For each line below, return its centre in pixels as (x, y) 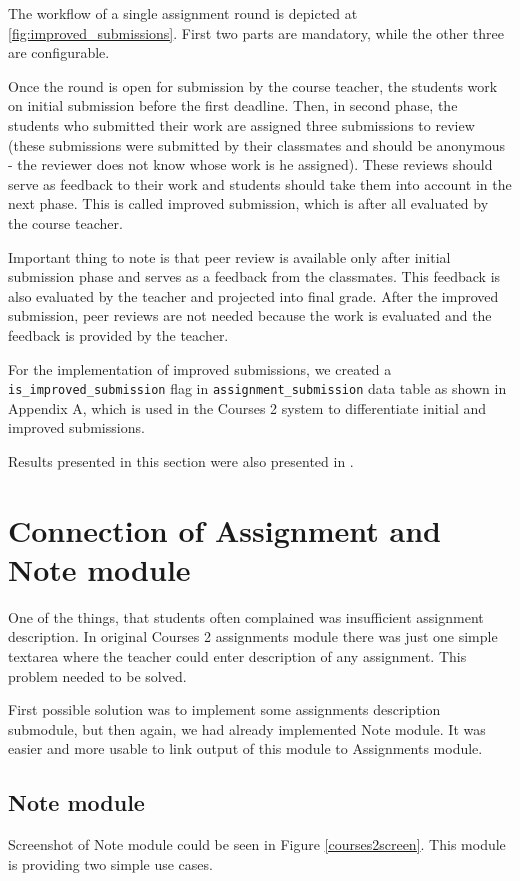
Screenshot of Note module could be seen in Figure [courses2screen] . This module (257, 844)
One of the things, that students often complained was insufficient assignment (246, 616)
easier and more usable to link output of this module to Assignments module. (245, 748)
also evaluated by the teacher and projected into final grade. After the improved (253, 295)
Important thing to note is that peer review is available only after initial (229, 256)
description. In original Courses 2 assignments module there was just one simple (253, 636)
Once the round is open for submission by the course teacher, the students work (253, 85)
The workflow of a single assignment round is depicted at (183, 13)
